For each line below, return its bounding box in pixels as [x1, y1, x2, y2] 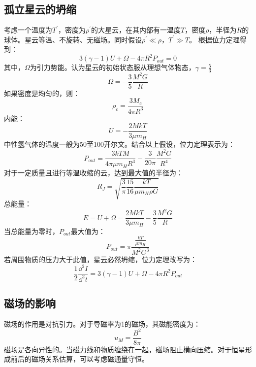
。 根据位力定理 [189, 34, 240, 44]
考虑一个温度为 [4, 25, 52, 35]
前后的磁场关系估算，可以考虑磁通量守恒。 [10, 354, 149, 364]
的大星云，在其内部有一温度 [91, 25, 181, 35]
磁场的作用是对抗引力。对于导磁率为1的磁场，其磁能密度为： [4, 318, 200, 329]
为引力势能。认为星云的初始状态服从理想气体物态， [30, 62, 195, 72]
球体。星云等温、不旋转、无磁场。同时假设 [4, 34, 142, 44]
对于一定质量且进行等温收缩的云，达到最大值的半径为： [4, 167, 183, 177]
